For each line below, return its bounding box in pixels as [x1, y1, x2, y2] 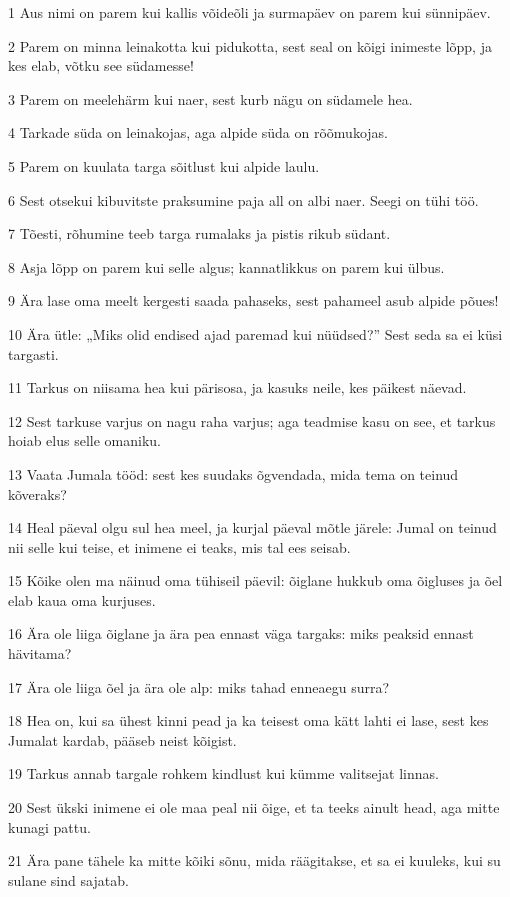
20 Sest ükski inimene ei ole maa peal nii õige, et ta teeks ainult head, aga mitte [8, 797, 500, 818]
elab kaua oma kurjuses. [8, 589, 156, 610]
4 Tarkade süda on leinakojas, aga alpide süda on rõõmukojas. [8, 122, 388, 143]
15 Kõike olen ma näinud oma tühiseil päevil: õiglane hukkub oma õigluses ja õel [8, 570, 503, 591]
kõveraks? [8, 483, 67, 504]
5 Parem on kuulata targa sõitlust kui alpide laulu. [8, 155, 320, 176]
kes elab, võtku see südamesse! [8, 55, 194, 76]
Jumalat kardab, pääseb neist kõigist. [8, 729, 237, 750]
